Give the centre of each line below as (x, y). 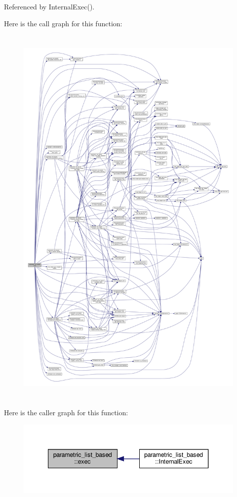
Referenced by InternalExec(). (49, 6)
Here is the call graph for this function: (63, 23)
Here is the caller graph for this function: (66, 413)
